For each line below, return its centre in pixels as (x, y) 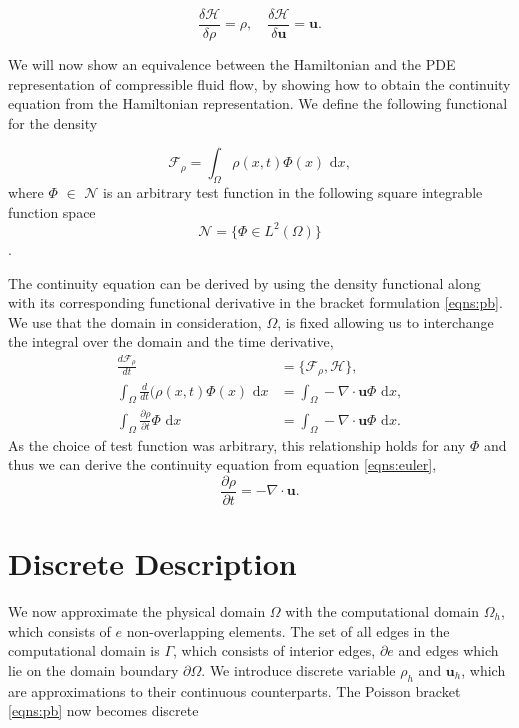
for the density (53, 122)
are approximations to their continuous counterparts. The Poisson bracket (234, 690)
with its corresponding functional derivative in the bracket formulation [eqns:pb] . (255, 302)
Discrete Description (152, 563)
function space (52, 211)
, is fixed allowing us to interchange (385, 321)
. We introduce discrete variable (298, 669)
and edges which (448, 650)
